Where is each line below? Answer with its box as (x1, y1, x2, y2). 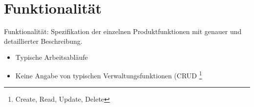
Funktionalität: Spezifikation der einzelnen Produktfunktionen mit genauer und (4, 26, 242, 36)
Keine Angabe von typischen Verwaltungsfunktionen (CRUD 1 (15, 69, 202, 80)
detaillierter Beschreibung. (4, 36, 83, 46)
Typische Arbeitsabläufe (15, 52, 88, 62)
